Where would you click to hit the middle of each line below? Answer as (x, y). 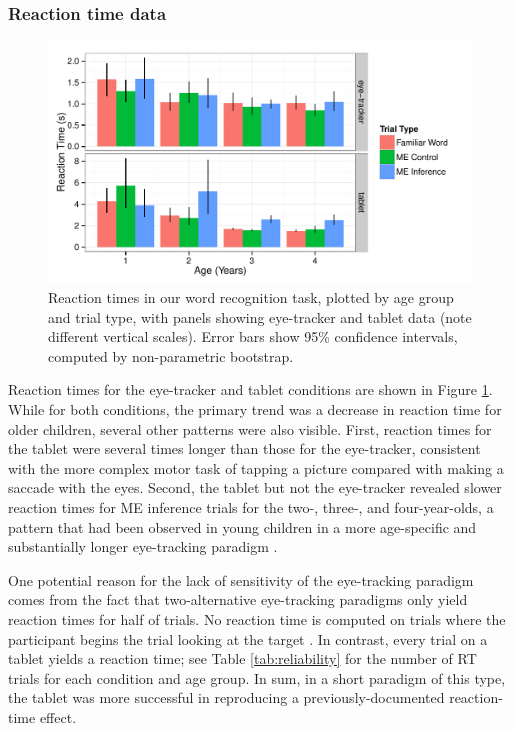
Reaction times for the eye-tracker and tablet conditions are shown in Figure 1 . (250, 389)
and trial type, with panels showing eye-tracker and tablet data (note (260, 316)
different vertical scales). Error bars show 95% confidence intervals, (253, 336)
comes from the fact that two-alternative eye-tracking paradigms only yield (238, 599)
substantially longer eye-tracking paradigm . (143, 546)
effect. (58, 716)
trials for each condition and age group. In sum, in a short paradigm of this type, (257, 677)
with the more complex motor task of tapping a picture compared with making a (256, 467)
